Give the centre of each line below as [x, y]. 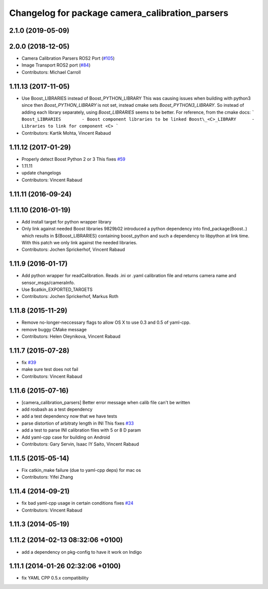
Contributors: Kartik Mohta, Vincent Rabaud [66, 133]
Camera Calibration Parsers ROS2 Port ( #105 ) [68, 58]
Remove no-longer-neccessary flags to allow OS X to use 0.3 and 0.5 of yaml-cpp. [106, 322]
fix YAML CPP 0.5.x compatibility [55, 578]
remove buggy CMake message [54, 329]
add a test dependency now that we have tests [69, 416]
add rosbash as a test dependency [57, 409]
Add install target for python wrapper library [67, 221]
